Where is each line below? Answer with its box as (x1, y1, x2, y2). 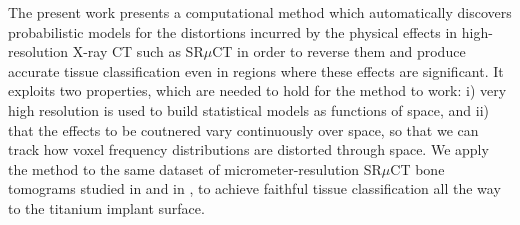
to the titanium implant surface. (8, 197, 205, 218)
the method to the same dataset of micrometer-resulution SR (8, 158, 382, 179)
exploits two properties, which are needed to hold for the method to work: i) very (8, 80, 507, 101)
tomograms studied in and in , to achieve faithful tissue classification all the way (8, 178, 501, 199)
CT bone (390, 158, 445, 179)
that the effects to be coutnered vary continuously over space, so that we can (8, 119, 479, 140)
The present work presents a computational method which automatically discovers (8, 2, 512, 22)
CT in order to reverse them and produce (212, 41, 466, 62)
